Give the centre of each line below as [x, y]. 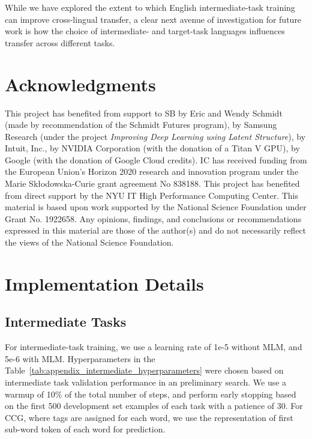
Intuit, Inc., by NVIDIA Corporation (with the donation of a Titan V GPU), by [152, 148]
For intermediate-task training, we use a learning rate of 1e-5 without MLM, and [154, 347]
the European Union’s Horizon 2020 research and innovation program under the [152, 171]
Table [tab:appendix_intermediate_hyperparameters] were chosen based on [144, 370]
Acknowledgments [80, 84]
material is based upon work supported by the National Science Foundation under [156, 207]
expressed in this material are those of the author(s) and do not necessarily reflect [156, 230]
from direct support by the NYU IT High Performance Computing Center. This [152, 195]
